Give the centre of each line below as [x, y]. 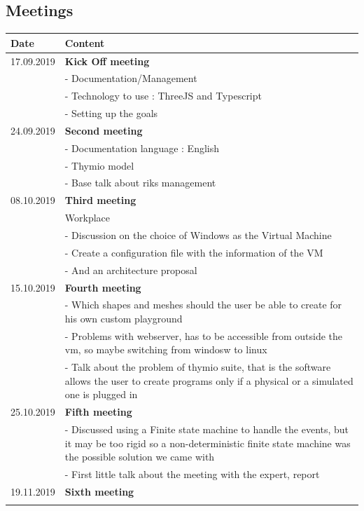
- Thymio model [99, 165]
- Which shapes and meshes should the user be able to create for [203, 305]
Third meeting [100, 200]
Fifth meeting [98, 412]
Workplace [87, 218]
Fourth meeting [103, 287]
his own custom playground [124, 318]
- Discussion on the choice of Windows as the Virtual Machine [198, 234]
